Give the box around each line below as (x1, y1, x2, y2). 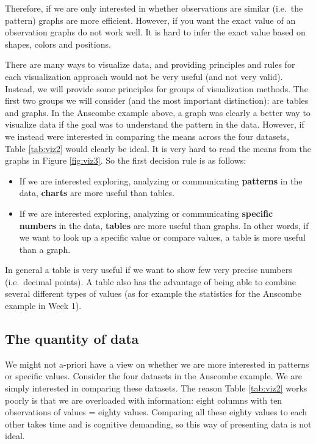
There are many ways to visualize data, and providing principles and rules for (5, 58, 295, 71)
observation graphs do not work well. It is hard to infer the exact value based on (5, 26, 306, 38)
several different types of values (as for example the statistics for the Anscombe (5, 287, 301, 300)
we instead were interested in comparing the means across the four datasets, (5, 129, 289, 142)
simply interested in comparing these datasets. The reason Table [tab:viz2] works (5, 382, 307, 395)
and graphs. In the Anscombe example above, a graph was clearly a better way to (5, 106, 311, 118)
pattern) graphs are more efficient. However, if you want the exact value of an (5, 13, 296, 26)
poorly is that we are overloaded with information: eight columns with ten (5, 393, 282, 406)
